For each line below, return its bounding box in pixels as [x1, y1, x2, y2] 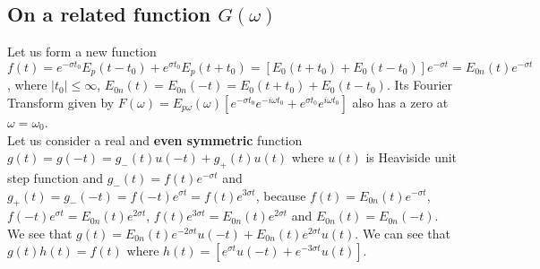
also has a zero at [352, 92, 449, 111]
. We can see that [355, 223, 450, 242]
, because [255, 186, 306, 204]
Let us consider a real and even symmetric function [7, 130, 303, 149]
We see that [7, 223, 73, 242]
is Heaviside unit [365, 148, 458, 167]
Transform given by [7, 92, 115, 111]
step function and [7, 168, 104, 187]
